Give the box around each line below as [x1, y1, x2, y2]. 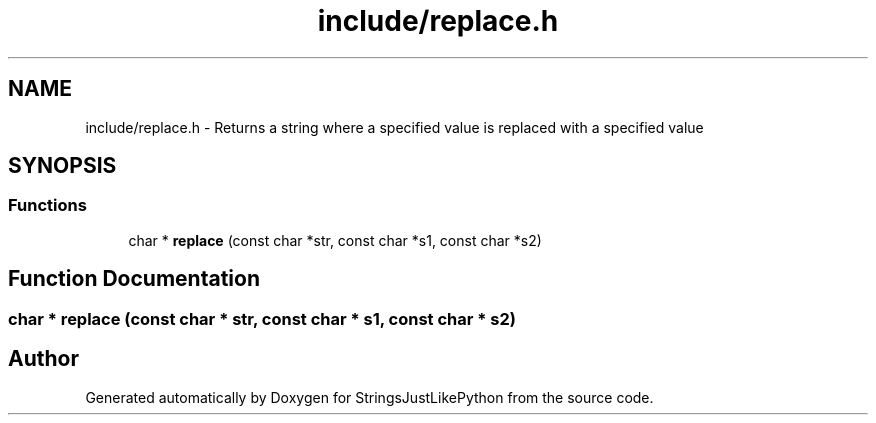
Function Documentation [8, 266, 260, 292]
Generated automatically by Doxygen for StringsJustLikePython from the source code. [85, 388, 654, 406]
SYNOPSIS [8, 153, 117, 179]
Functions [8, 195, 87, 216]
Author [8, 346, 79, 372]
